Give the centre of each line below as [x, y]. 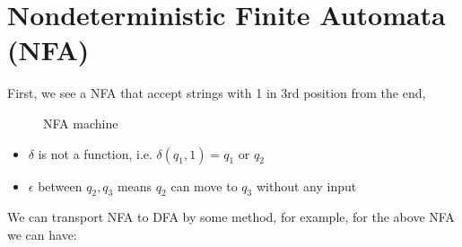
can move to [204, 185]
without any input [306, 185]
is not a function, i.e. [95, 153]
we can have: [42, 234]
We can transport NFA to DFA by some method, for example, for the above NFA [231, 217]
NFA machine [81, 123]
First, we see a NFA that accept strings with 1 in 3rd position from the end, [217, 93]
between [60, 185]
